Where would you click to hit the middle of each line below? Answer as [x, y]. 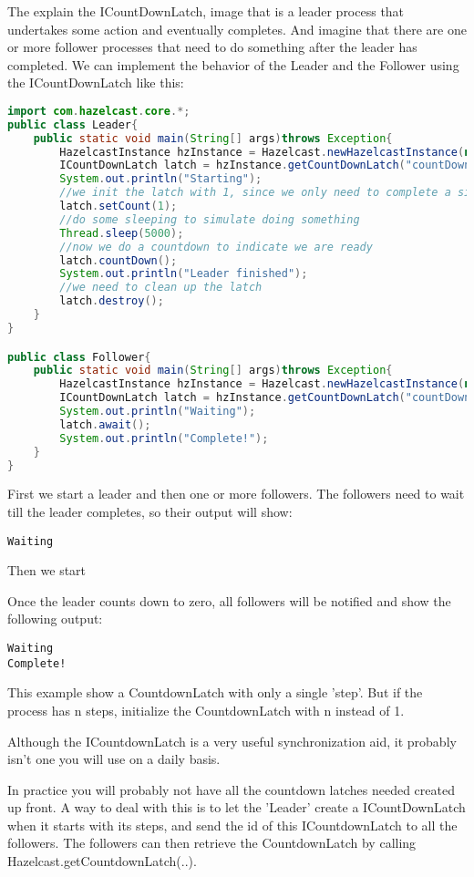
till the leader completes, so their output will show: [150, 511]
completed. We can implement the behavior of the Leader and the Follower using [233, 64]
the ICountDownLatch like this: [96, 83]
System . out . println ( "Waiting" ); [158, 411]
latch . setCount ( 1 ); [118, 206]
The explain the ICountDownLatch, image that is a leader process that [206, 11]
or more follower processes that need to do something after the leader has [212, 47]
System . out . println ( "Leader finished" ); [184, 274]
